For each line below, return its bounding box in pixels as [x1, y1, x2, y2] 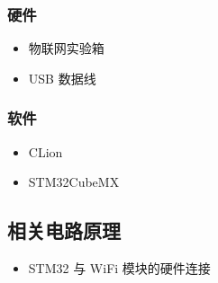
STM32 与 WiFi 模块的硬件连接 [28, 259, 211, 278]
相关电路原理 [7, 217, 121, 244]
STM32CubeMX [28, 172, 120, 191]
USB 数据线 [28, 68, 96, 87]
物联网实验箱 [28, 39, 104, 57]
